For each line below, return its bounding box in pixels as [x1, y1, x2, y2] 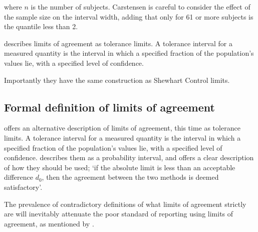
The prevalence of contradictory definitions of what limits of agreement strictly [4, 198, 246, 209]
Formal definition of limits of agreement [4, 99, 215, 114]
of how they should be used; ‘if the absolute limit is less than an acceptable [4, 162, 235, 172]
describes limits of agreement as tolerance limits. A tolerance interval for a [4, 38, 232, 48]
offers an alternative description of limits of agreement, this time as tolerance [4, 123, 240, 133]
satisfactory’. [4, 181, 43, 192]
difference [4, 172, 33, 182]
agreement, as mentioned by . [4, 218, 94, 228]
